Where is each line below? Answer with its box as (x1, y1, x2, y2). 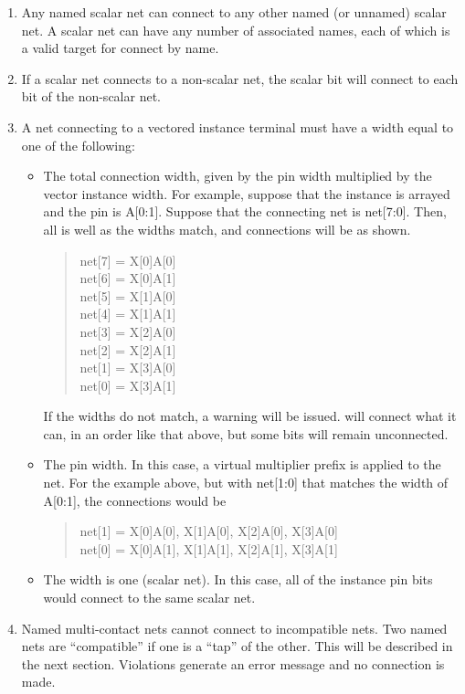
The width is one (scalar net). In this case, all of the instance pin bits (43, 570, 433, 589)
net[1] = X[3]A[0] (79, 358, 176, 377)
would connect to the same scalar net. (43, 588, 256, 607)
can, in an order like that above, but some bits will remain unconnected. (43, 424, 449, 443)
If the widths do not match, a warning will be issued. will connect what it (43, 406, 457, 426)
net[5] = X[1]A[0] (79, 286, 176, 305)
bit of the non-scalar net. (21, 87, 161, 106)
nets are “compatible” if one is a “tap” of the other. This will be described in (21, 636, 453, 656)
